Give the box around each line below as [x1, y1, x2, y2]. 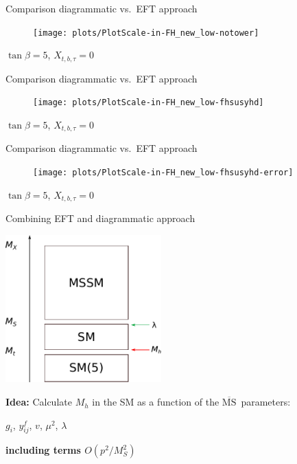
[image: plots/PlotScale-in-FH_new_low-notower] [33, 27, 259, 38]
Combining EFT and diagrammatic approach [5, 211, 195, 225]
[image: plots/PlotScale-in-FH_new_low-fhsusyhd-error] [33, 168, 294, 177]
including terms [5, 443, 81, 457]
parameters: [241, 395, 291, 409]
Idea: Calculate [5, 395, 72, 409]
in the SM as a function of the [92, 395, 219, 409]
